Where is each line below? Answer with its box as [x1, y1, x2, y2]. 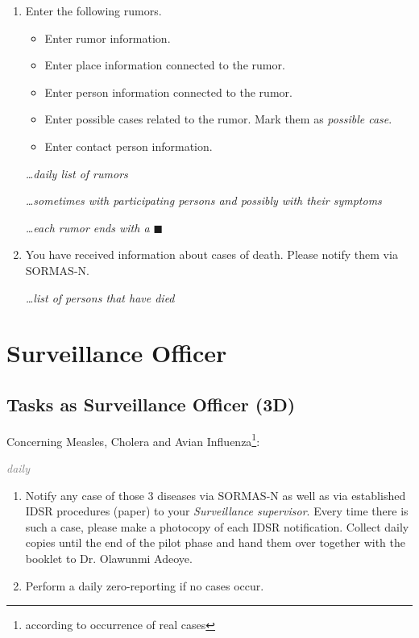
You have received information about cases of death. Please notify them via [25, 246, 398, 263]
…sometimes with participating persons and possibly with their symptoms [25, 192, 382, 209]
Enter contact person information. [44, 137, 213, 154]
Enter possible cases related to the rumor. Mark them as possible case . [44, 111, 392, 127]
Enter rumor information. [44, 29, 171, 46]
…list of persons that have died [25, 289, 175, 306]
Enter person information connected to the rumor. [44, 83, 292, 100]
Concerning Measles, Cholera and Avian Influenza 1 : [6, 430, 260, 449]
